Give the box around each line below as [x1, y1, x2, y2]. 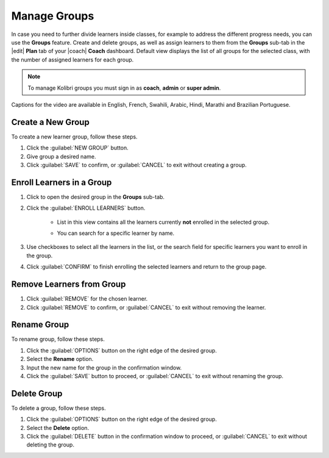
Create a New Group [11, 116, 90, 127]
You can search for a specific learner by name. [57, 229, 175, 237]
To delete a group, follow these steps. [11, 404, 106, 412]
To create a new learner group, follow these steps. [11, 133, 138, 140]
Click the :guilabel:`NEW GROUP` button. [26, 144, 129, 152]
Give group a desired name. [26, 152, 96, 160]
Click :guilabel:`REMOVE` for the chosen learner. [26, 295, 148, 302]
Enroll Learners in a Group [11, 177, 112, 187]
